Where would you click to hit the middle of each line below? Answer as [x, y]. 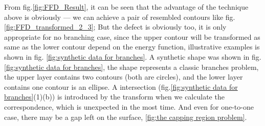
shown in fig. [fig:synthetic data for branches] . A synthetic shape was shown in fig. [133, 56]
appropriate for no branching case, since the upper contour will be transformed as [132, 36]
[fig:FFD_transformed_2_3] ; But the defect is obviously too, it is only [115, 27]
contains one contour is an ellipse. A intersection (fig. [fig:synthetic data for [121, 86]
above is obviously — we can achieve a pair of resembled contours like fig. [120, 17]
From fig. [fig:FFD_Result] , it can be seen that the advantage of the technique [126, 7]
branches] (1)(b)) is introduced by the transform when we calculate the [114, 97]
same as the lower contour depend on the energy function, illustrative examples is [132, 47]
